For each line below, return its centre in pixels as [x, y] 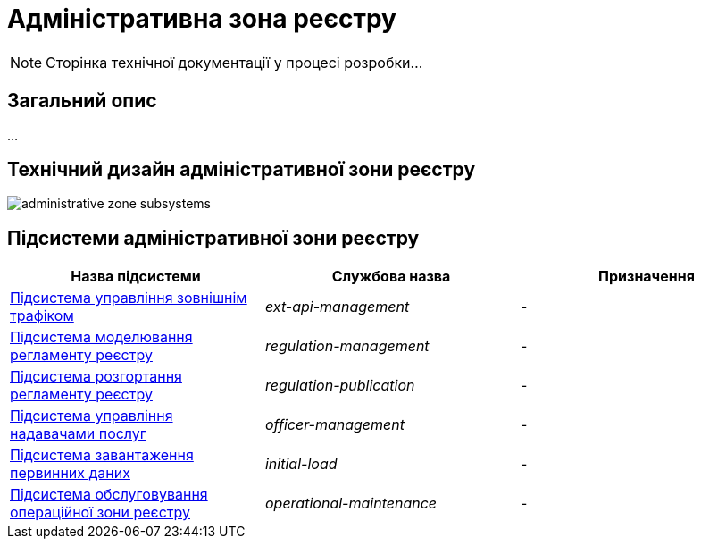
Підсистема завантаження [102, 455]
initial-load [301, 464]
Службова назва [391, 277]
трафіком [42, 316]
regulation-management [347, 346]
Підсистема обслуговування [109, 495]
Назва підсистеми [136, 277]
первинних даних [70, 473]
